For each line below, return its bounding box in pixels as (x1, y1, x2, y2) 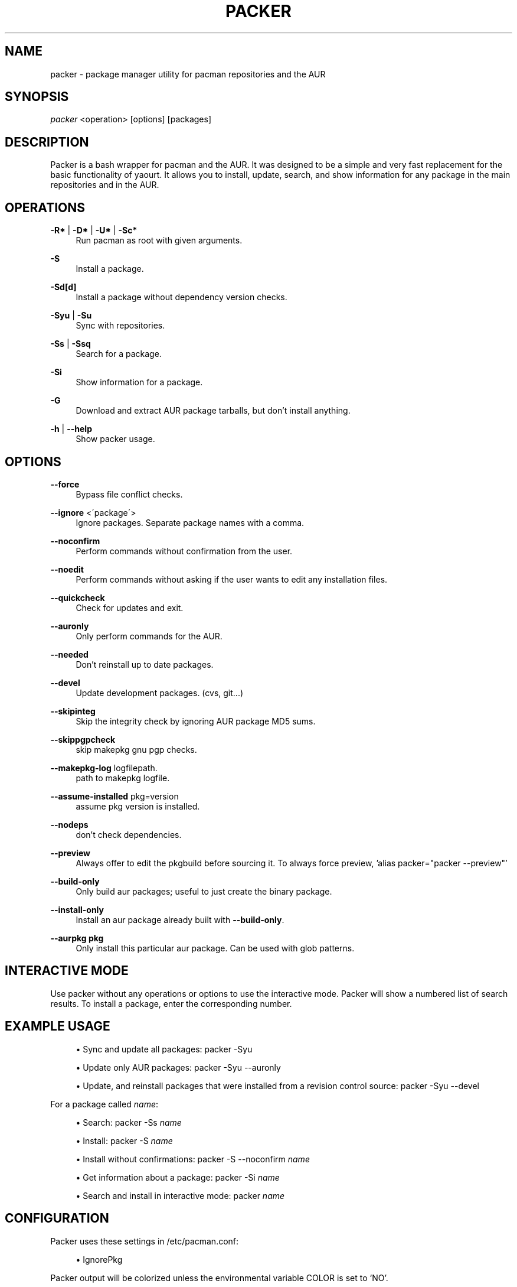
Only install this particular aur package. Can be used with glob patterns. (76, 942, 355, 953)
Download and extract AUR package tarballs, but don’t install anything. (76, 405, 351, 416)
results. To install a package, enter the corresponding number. (50, 998, 292, 1009)
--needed (50, 649, 89, 659)
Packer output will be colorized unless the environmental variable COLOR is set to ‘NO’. (50, 1272, 388, 1283)
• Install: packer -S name (76, 1135, 173, 1146)
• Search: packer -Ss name (76, 1117, 182, 1127)
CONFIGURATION (5, 1211, 109, 1226)
